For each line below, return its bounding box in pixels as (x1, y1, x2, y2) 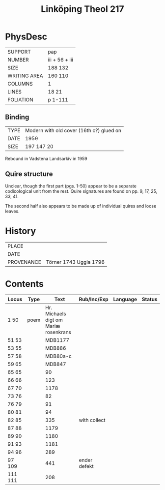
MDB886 (45, 345, 66, 352)
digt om (45, 316, 63, 323)
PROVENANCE (7, 258, 42, 265)
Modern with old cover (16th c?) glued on (25, 127, 122, 134)
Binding (5, 113, 29, 122)
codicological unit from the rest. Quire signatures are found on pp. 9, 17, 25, (5, 188, 158, 194)
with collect (79, 417, 106, 424)
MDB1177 (45, 337, 70, 344)
